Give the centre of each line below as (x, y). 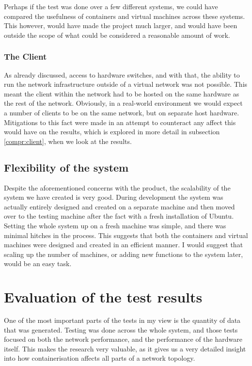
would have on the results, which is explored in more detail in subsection (112, 132)
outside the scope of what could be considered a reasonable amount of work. (117, 35)
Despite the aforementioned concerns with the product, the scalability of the (117, 187)
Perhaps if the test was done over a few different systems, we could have (111, 6)
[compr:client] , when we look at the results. (68, 141)
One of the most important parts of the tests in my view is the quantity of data (122, 320)
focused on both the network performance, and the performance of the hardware (123, 339)
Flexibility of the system (66, 167)
